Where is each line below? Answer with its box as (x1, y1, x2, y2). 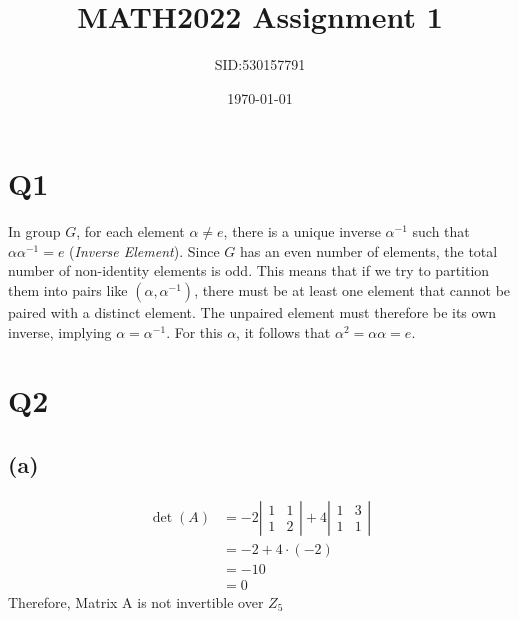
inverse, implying (8, 321, 112, 342)
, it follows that (236, 321, 331, 342)
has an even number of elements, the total (239, 240, 498, 261)
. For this (166, 321, 223, 342)
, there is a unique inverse (223, 221, 381, 242)
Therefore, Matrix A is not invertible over (8, 591, 264, 612)
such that (412, 221, 470, 242)
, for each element (76, 221, 185, 242)
